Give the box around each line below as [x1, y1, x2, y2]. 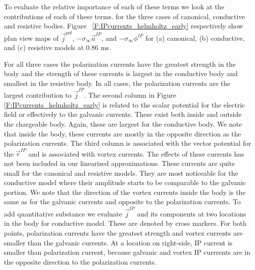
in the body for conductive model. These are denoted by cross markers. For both [4, 218, 247, 228]
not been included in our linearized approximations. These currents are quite [4, 158, 235, 168]
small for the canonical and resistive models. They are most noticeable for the [4, 167, 238, 178]
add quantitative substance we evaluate [4, 208, 122, 218]
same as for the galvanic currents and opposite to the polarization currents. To [4, 196, 241, 207]
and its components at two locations [137, 208, 246, 218]
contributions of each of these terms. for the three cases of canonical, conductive [4, 11, 245, 21]
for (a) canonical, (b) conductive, [145, 32, 245, 43]
